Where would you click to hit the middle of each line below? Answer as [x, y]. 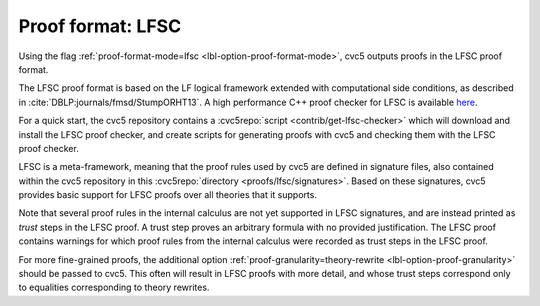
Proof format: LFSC [100, 26]
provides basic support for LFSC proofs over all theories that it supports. [167, 195]
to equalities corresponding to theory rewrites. [114, 287]
